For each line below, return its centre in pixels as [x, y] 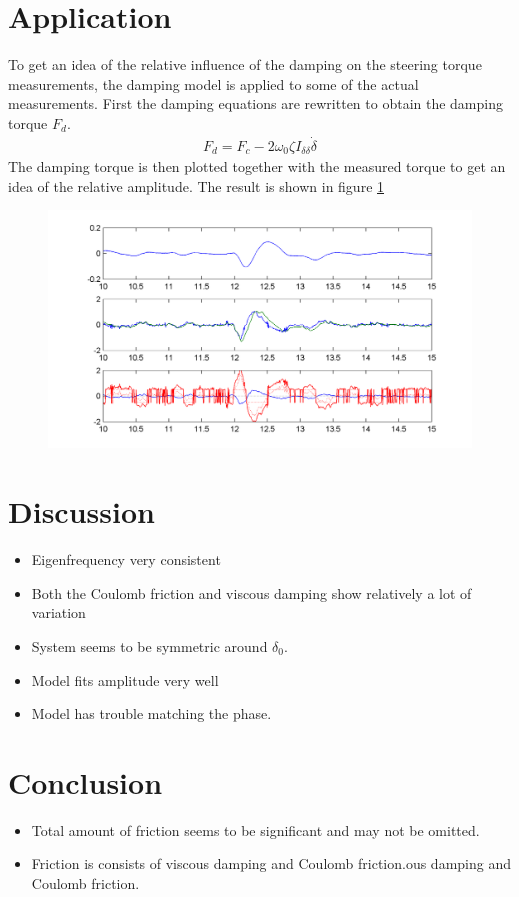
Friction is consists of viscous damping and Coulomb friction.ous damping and [271, 863]
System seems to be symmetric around [149, 645]
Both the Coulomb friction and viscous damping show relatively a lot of [251, 592]
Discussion [81, 511]
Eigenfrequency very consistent [126, 559]
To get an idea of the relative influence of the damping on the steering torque [245, 64]
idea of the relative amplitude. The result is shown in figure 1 [196, 185]
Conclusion [85, 781]
